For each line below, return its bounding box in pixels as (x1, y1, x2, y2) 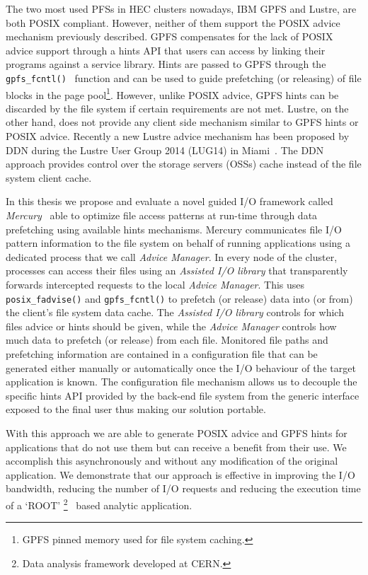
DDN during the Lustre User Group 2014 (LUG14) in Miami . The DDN (6, 142, 324, 157)
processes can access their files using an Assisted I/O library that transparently (6, 263, 348, 278)
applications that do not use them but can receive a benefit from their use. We (6, 439, 347, 454)
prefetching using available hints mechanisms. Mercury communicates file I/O (6, 221, 342, 236)
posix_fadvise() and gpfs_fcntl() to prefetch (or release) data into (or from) (6, 291, 353, 306)
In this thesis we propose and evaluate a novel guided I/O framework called (6, 194, 333, 209)
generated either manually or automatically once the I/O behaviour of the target (6, 360, 356, 375)
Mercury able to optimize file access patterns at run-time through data (6, 208, 318, 223)
